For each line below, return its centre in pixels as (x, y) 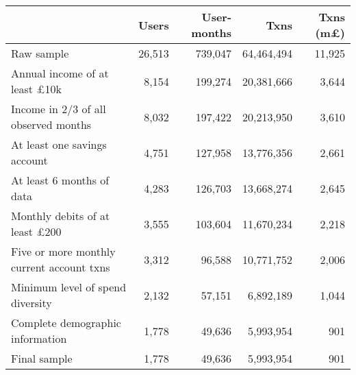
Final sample (42, 358)
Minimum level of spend (69, 287)
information (39, 338)
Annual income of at (60, 73)
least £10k (36, 89)
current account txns (61, 267)
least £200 (36, 231)
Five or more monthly (63, 251)
